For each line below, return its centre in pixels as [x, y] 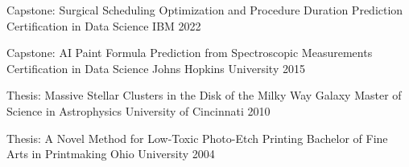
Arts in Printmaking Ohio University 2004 [111, 154]
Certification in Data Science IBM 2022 [104, 25]
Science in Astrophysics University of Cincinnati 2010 [138, 110]
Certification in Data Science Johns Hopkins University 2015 [156, 68]
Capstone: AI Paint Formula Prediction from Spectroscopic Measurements [190, 53]
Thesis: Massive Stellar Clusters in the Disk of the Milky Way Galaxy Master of [204, 95]
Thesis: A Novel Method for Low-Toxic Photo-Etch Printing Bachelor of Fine [197, 138]
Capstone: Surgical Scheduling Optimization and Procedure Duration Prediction [205, 10]
